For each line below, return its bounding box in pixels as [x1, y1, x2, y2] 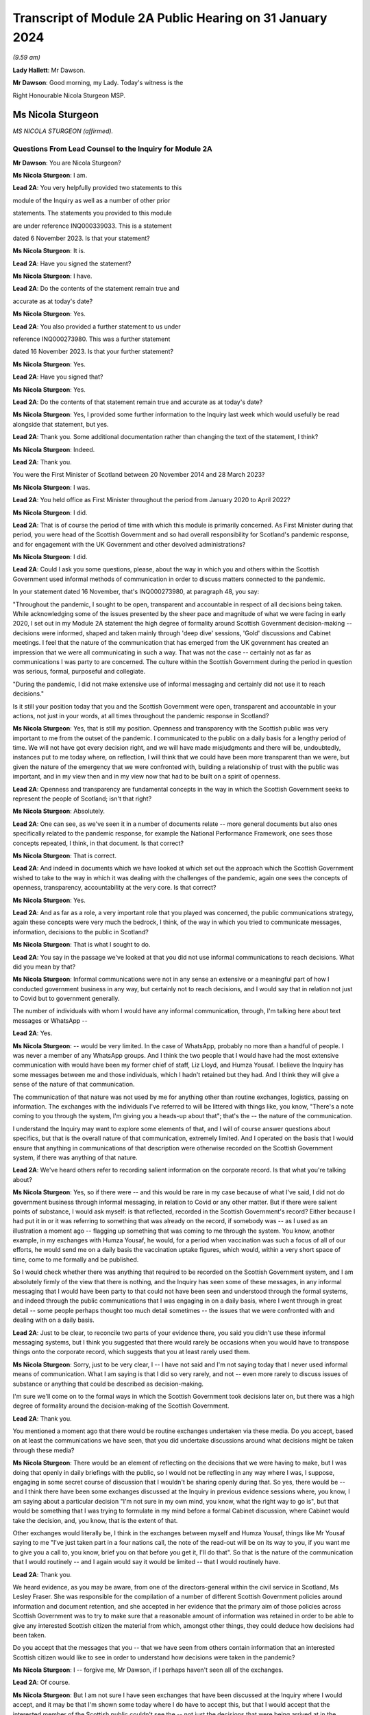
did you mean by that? [12, 962, 75, 971]
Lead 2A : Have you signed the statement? [12, 259, 132, 268]
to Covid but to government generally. [12, 995, 120, 1003]
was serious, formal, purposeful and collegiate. [12, 667, 146, 676]
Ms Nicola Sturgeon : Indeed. [12, 445, 95, 453]
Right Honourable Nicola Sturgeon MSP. [12, 91, 126, 99]
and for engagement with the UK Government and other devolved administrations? [12, 540, 246, 548]
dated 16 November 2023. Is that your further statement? [12, 347, 174, 356]
